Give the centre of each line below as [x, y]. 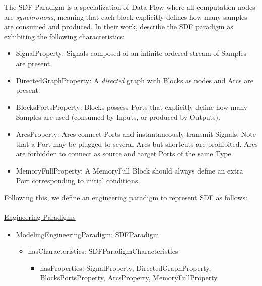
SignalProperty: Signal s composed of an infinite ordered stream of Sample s [131, 53]
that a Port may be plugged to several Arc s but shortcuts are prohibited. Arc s [137, 144]
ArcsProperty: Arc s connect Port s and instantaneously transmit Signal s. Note [136, 133]
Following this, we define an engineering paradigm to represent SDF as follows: [126, 197]
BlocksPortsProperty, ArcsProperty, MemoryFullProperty [129, 278]
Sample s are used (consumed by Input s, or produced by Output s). [118, 117]
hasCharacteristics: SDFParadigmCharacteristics [103, 251]
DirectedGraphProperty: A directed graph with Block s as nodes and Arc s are [135, 80]
